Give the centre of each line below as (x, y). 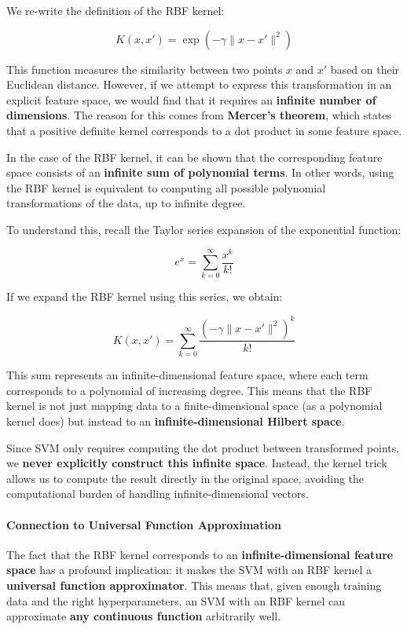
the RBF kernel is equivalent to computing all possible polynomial (166, 187)
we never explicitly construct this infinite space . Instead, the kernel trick (197, 463)
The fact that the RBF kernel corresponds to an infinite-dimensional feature (200, 554)
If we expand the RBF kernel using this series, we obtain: (145, 296)
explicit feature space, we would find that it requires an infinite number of (191, 99)
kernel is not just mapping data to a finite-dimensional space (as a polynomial (194, 406)
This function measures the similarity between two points (145, 69)
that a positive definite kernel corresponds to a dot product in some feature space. (204, 130)
